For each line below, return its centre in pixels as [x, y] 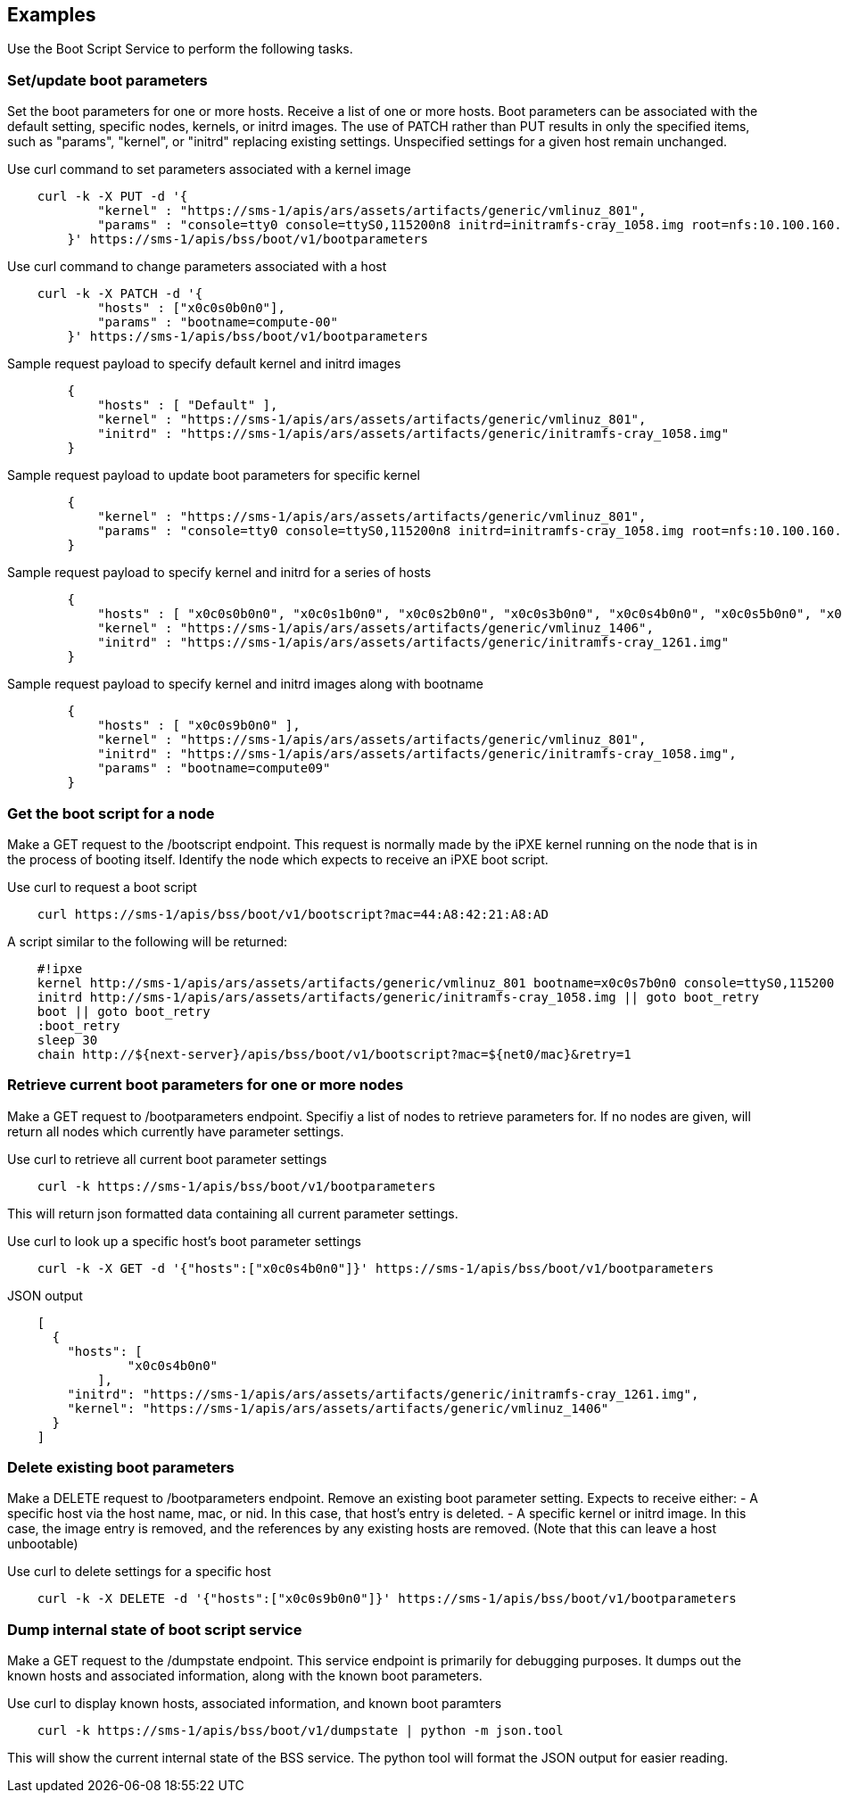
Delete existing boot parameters [121, 1468]
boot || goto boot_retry [124, 1011]
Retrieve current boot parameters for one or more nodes [206, 1085]
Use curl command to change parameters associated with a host [197, 267]
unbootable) [43, 1544]
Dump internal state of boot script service [155, 1629]
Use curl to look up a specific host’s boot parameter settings [184, 1241]
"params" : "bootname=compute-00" [218, 322]
